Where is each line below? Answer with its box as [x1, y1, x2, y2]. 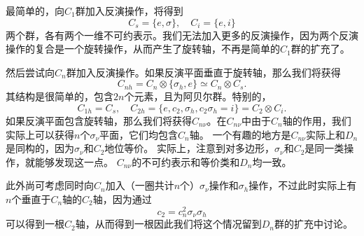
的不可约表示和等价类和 [132, 154, 240, 169]
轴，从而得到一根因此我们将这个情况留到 [75, 216, 262, 231]
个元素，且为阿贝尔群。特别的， [124, 89, 272, 104]
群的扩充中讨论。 [274, 216, 353, 231]
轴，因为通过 [92, 191, 152, 206]
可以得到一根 [6, 216, 64, 231]
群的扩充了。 [290, 41, 350, 56]
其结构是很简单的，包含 [6, 89, 113, 104]
